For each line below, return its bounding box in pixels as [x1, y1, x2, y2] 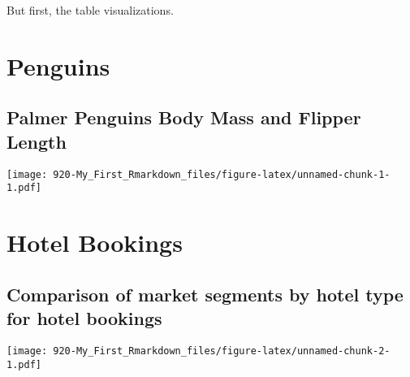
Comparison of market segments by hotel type [6, 281, 404, 306]
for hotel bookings [6, 305, 162, 331]
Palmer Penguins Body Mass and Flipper [6, 105, 361, 130]
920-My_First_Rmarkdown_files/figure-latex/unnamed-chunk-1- [53, 168, 391, 180]
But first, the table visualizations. [6, 2, 174, 18]
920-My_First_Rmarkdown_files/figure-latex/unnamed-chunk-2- [53, 344, 391, 357]
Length [6, 128, 67, 154]
